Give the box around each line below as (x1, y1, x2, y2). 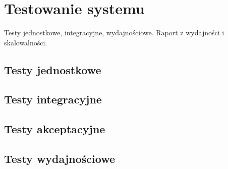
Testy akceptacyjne (4, 121, 105, 137)
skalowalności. (4, 37, 47, 47)
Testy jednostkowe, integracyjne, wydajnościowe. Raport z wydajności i (4, 27, 224, 38)
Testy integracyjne (4, 91, 102, 107)
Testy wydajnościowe (4, 151, 115, 166)
